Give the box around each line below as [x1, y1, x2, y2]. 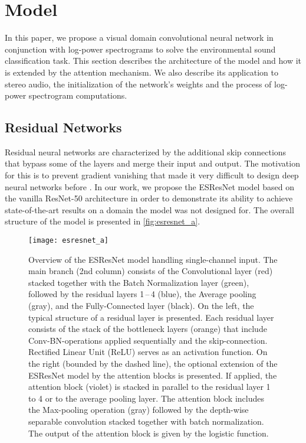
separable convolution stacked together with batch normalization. [28, 415, 264, 428]
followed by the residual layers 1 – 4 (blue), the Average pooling [28, 288, 256, 300]
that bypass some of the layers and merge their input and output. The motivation [5, 157, 300, 170]
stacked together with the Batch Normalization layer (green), [28, 276, 249, 288]
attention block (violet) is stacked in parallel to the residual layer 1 [28, 380, 271, 393]
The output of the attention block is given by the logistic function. [28, 426, 269, 439]
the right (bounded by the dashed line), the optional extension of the [28, 357, 278, 370]
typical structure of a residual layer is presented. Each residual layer [28, 311, 274, 323]
